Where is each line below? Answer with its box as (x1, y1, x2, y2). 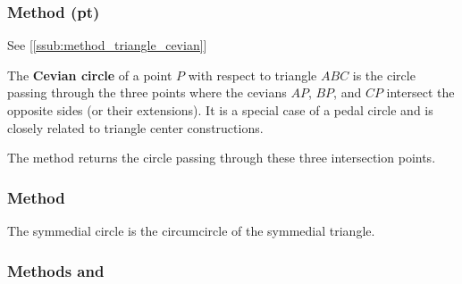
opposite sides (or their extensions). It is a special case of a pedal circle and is (7, 101, 433, 119)
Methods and (7, 259, 105, 281)
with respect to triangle (188, 65, 317, 84)
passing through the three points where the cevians (7, 83, 287, 102)
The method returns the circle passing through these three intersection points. (7, 148, 436, 167)
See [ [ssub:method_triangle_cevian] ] (7, 36, 207, 54)
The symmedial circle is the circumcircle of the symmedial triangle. (7, 221, 375, 239)
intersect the (386, 83, 455, 102)
